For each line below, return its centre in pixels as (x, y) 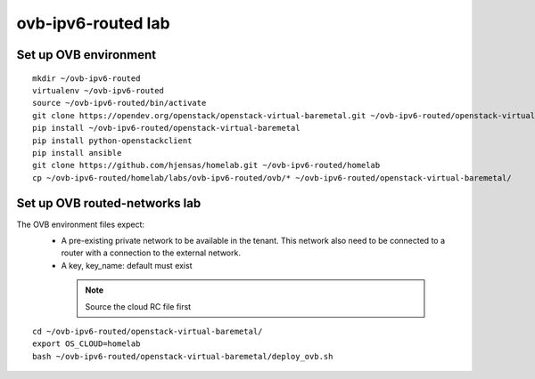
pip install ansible (77, 153)
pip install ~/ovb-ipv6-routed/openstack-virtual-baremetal (166, 128)
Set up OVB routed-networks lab (109, 203)
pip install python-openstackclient (112, 141)
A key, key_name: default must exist (127, 265)
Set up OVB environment (86, 55)
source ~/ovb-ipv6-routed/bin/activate (119, 103)
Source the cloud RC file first (138, 306)
